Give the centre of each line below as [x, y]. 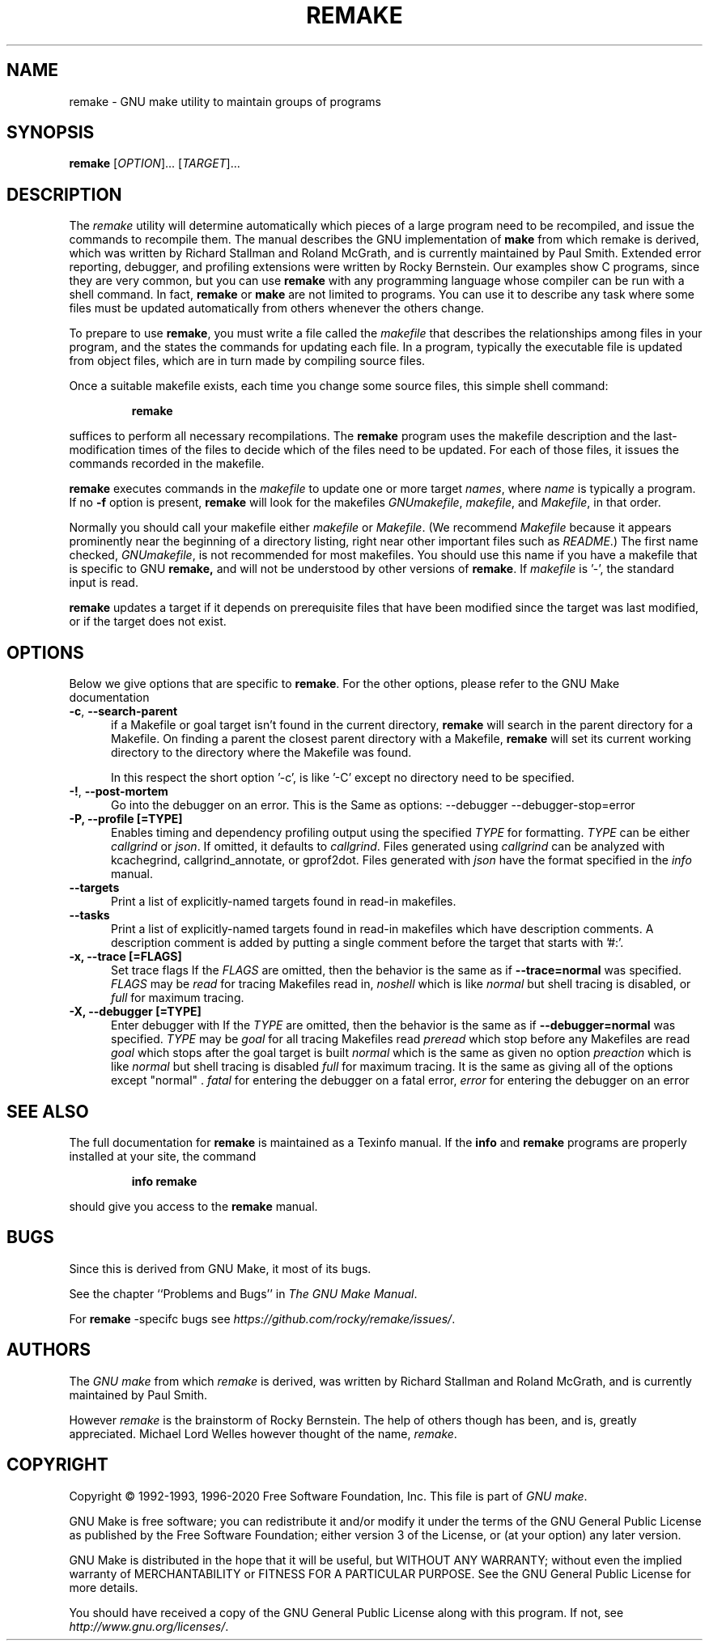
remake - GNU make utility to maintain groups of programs [225, 101]
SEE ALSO [48, 1111]
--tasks [89, 915]
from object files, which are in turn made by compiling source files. [247, 361]
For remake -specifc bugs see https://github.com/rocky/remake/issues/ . [262, 1318]
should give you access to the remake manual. [193, 1206]
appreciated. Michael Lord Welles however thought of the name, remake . [263, 1433]
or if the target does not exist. [148, 622]
